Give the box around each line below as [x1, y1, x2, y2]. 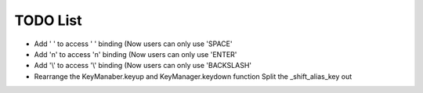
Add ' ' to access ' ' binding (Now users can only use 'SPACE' [34, 39, 233, 48]
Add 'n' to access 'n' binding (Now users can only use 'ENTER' [34, 49, 237, 59]
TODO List [14, 12, 82, 29]
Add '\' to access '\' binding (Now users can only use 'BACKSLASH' [34, 61, 252, 70]
